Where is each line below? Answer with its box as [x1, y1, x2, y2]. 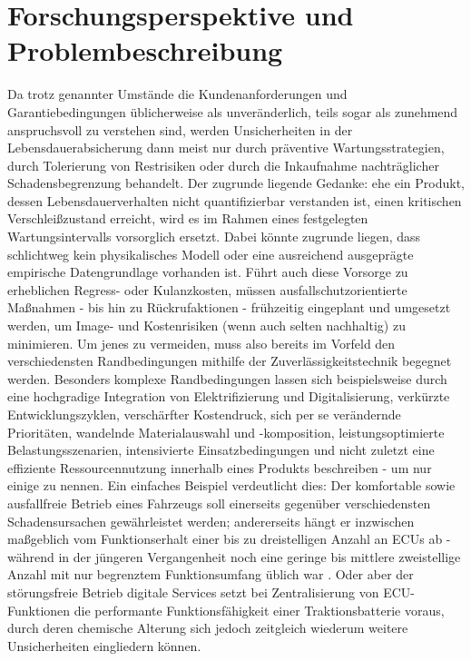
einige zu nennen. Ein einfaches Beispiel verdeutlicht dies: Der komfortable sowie [7, 476, 456, 495]
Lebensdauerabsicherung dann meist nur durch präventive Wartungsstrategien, [7, 138, 445, 157]
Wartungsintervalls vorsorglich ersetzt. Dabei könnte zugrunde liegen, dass [7, 227, 421, 246]
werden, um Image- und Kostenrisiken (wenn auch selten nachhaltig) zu [7, 316, 406, 335]
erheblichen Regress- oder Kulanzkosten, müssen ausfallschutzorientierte [7, 280, 407, 299]
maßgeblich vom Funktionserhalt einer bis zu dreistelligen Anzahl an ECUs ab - [7, 529, 451, 548]
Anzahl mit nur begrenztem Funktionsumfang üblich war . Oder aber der [7, 565, 414, 584]
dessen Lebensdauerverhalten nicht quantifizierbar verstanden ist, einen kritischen [7, 191, 462, 210]
